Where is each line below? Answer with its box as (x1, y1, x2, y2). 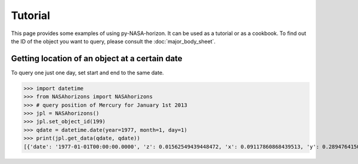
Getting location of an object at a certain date (11, 53, 183, 64)
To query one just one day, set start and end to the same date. (11, 69, 164, 76)
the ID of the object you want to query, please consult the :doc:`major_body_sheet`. (11, 37, 216, 45)
